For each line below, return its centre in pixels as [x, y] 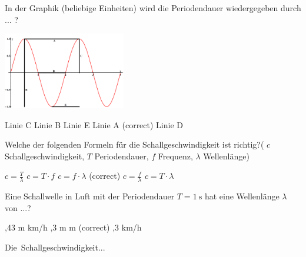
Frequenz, [175, 156]
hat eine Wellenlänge [242, 196]
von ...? [18, 207]
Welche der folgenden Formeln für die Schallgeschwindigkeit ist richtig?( [134, 144]
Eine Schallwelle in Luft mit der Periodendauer [90, 196]
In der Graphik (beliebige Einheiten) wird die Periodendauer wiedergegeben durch [153, 8]
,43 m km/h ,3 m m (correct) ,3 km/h [73, 227]
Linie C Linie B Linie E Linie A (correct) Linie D [94, 124]
